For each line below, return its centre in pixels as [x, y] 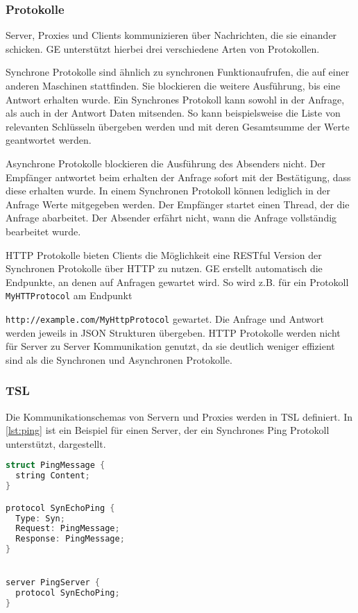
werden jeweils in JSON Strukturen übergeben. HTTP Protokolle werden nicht [173, 332]
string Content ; [53, 476]
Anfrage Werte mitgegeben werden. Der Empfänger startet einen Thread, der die [178, 204]
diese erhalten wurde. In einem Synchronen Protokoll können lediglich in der [168, 191]
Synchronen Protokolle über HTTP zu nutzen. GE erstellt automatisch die [164, 268]
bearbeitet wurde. [43, 231]
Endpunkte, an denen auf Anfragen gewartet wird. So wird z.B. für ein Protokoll [177, 282]
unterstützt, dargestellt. [56, 443]
